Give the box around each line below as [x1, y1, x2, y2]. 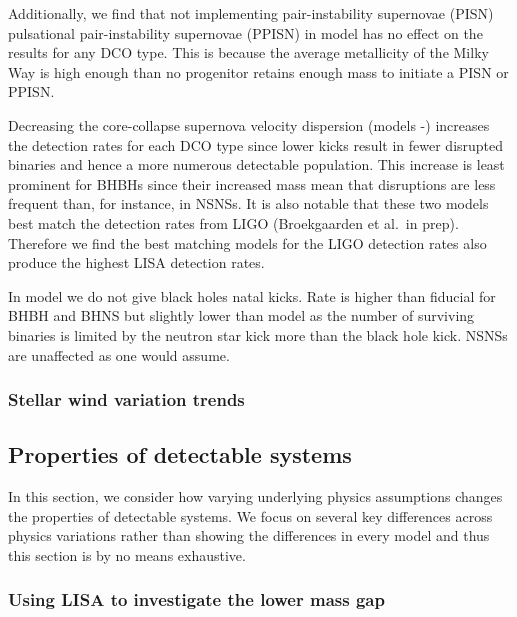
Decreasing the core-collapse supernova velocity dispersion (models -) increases [8, 114, 490, 135]
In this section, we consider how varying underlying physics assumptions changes [8, 486, 503, 507]
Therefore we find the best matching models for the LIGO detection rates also [8, 232, 487, 253]
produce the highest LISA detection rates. [8, 252, 265, 273]
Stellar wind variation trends [8, 387, 245, 412]
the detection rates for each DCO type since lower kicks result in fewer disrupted [8, 134, 504, 155]
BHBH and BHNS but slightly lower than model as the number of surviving [8, 305, 475, 326]
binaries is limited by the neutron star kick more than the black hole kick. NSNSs [8, 324, 508, 345]
